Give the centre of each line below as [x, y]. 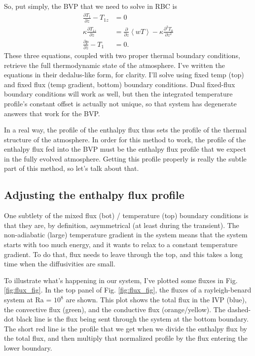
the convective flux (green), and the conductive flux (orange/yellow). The [115, 309]
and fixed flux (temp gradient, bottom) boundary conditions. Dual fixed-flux [120, 84]
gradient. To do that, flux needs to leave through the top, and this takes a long [124, 254]
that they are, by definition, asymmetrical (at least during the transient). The [122, 225]
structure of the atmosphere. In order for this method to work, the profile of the [125, 139]
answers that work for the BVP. [52, 113]
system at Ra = [28, 300]
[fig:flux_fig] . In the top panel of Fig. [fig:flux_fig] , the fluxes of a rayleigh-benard [128, 290]
